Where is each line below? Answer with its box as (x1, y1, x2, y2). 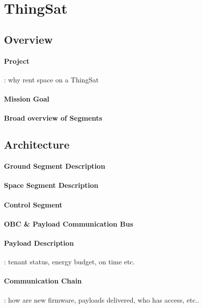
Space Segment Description (4, 180, 98, 190)
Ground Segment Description (4, 161, 105, 171)
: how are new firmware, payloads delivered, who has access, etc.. (4, 294, 200, 305)
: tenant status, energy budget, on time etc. (4, 257, 135, 267)
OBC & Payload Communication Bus (4, 218, 133, 229)
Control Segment (4, 199, 62, 209)
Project (4, 55, 29, 66)
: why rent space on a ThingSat (4, 74, 99, 84)
